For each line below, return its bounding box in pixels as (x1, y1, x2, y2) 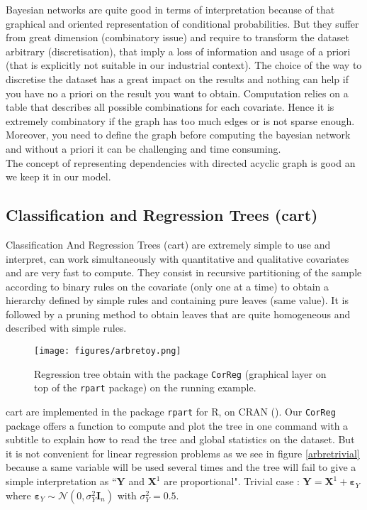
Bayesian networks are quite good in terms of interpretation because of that (6, 2, 335, 16)
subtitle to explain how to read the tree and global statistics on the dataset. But (6, 432, 355, 447)
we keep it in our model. (6, 169, 111, 184)
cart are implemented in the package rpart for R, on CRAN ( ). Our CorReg (6, 404, 336, 419)
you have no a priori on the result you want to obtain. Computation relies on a (6, 85, 349, 100)
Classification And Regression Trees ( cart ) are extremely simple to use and (6, 237, 331, 251)
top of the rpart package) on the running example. (34, 380, 256, 395)
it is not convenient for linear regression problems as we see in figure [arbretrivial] (6, 445, 360, 460)
